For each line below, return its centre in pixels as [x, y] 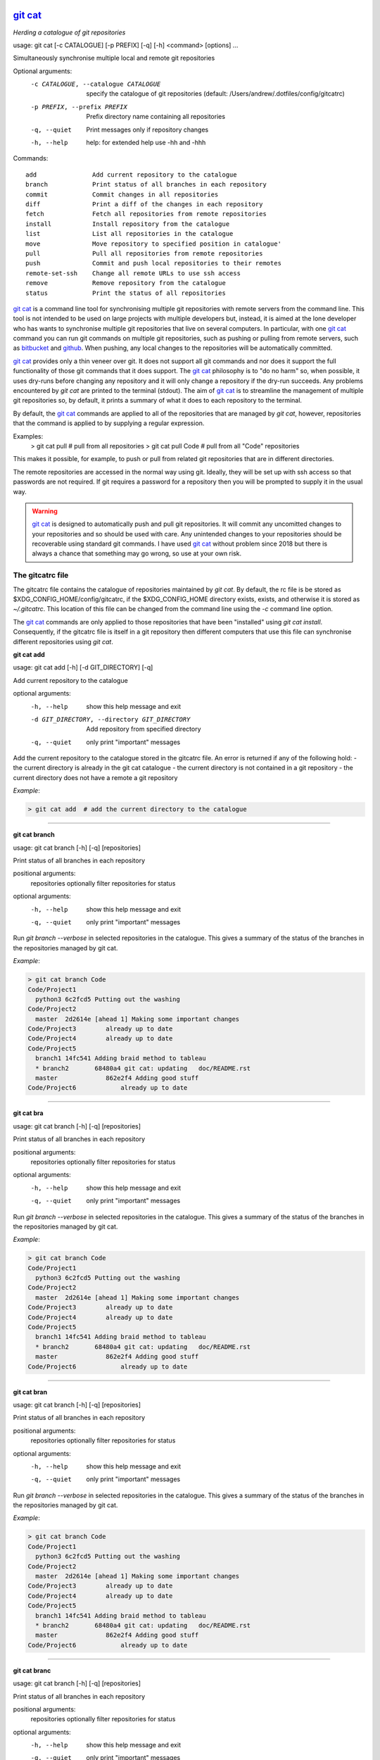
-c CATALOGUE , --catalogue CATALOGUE [96, 84]
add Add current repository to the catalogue [131, 175]
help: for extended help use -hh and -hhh [146, 143]
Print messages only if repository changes [147, 130]
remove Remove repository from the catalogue [126, 283]
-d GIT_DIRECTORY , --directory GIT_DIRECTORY [110, 719]
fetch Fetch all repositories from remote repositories [146, 214]
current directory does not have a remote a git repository [95, 777]
